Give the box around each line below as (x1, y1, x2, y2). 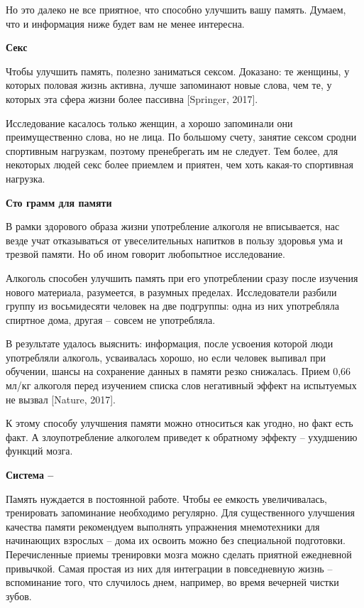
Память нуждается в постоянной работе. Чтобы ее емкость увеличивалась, (6, 491, 327, 506)
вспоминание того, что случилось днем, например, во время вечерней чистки (6, 575, 339, 590)
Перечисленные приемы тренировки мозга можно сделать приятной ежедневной (6, 547, 352, 561)
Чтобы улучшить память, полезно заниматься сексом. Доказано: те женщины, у (6, 63, 350, 78)
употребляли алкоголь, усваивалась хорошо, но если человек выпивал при (6, 349, 326, 364)
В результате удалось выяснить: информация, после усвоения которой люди (6, 336, 333, 351)
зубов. (6, 588, 32, 603)
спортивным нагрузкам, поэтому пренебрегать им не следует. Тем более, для (6, 143, 338, 158)
